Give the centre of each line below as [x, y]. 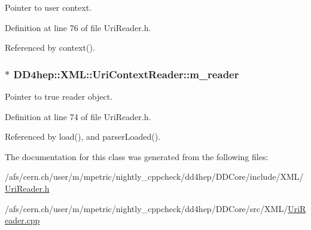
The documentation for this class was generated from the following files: [137, 156]
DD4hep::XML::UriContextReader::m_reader [126, 74]
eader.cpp [22, 220]
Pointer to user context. [48, 7]
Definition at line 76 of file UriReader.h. [78, 27]
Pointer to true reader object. [59, 96]
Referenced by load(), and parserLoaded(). [83, 137]
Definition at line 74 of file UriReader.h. [78, 116]
